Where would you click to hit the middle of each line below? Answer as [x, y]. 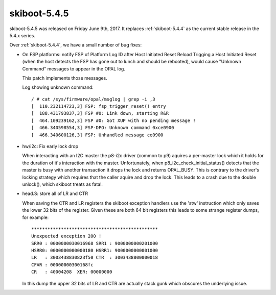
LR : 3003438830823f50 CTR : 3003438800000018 [95, 257]
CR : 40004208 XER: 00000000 [72, 272]
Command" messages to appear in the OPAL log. [74, 68]
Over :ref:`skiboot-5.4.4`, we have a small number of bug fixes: [76, 45]
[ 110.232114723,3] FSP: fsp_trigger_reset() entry [99, 106]
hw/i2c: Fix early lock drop [50, 146]
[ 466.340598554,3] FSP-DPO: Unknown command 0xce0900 [103, 128]
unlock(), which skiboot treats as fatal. [63, 184]
